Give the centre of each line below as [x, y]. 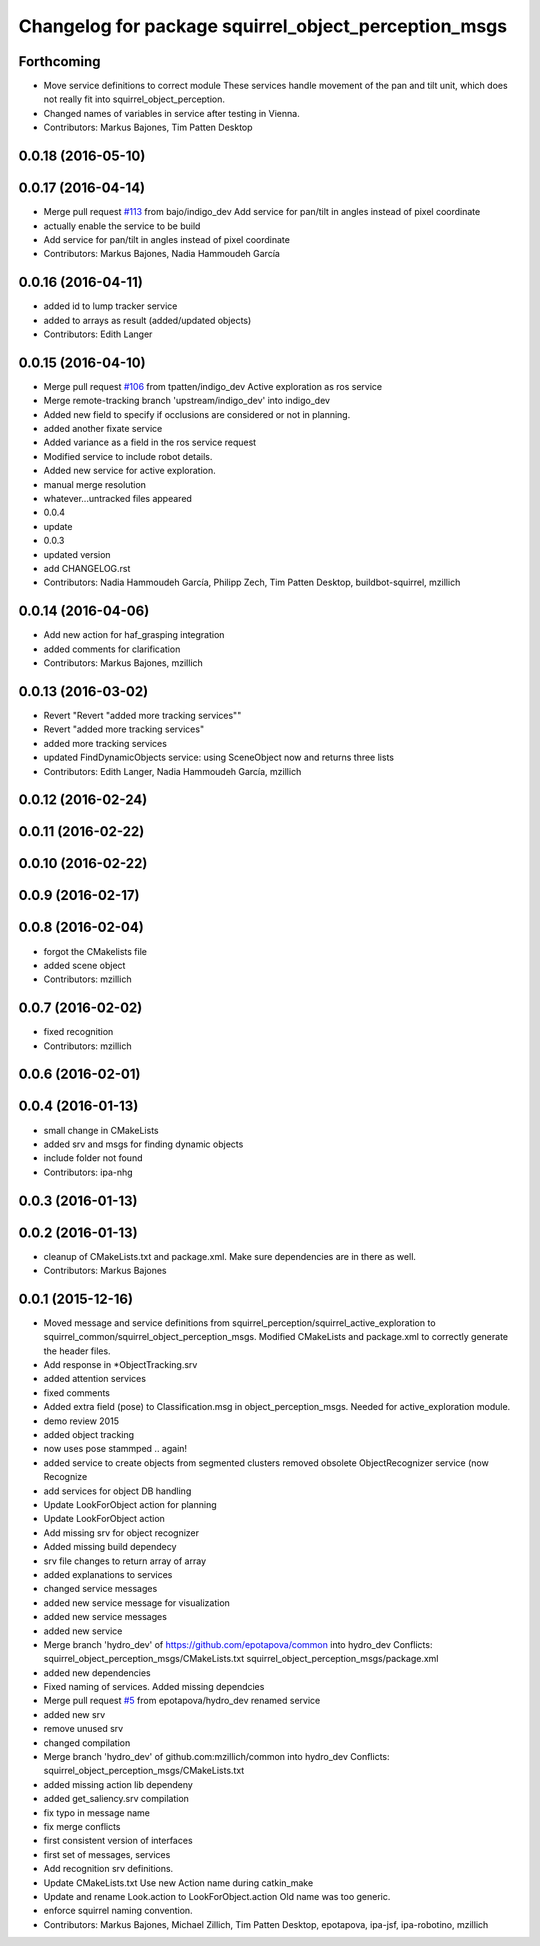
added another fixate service [103, 429]
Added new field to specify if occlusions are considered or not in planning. [197, 414]
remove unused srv [83, 1729]
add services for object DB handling [117, 1491]
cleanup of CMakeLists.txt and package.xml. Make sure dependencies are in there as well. [230, 1256]
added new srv [74, 1714]
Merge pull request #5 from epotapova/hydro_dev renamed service [182, 1701]
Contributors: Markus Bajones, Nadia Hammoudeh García [161, 254]
